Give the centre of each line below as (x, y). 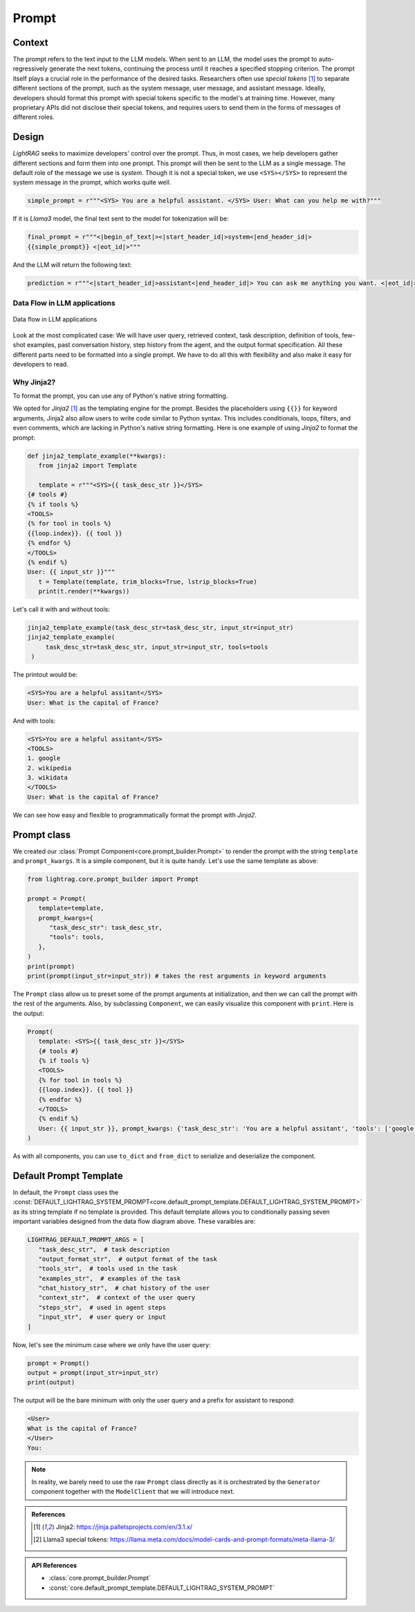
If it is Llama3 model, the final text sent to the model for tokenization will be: (121, 219)
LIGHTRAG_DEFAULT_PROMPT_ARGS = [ (86, 1240)
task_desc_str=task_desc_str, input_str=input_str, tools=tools (157, 647)
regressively (30, 68)
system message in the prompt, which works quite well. (92, 183)
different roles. (34, 117)
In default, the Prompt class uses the (66, 1192)
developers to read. (40, 364)
